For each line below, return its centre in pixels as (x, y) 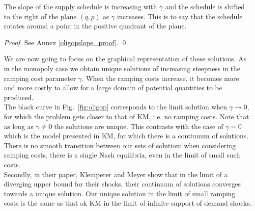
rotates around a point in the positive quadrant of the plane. (95, 26)
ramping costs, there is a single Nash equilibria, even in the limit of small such (122, 155)
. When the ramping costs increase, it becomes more (160, 78)
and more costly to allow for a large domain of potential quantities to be (113, 88)
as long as (19, 126)
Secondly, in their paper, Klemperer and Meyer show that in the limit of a (116, 174)
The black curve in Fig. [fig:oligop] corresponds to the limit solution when (116, 107)
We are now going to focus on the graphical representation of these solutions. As (125, 59)
